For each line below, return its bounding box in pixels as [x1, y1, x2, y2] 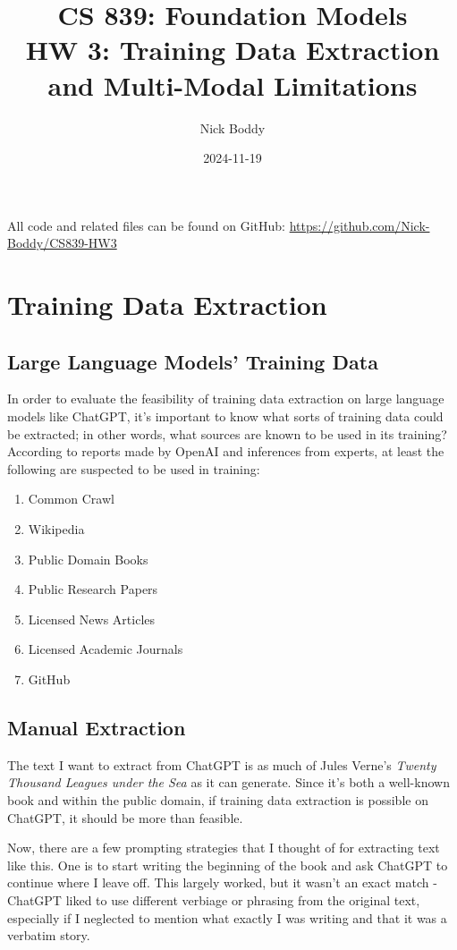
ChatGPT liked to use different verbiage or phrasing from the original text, [7, 890, 420, 909]
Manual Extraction [7, 713, 186, 741]
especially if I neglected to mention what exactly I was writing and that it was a [7, 908, 447, 927]
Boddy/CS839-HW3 [7, 233, 117, 252]
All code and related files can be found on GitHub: [7, 216, 285, 234]
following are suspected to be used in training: [7, 459, 260, 478]
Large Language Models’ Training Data [7, 347, 378, 375]
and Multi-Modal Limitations [47, 66, 418, 103]
